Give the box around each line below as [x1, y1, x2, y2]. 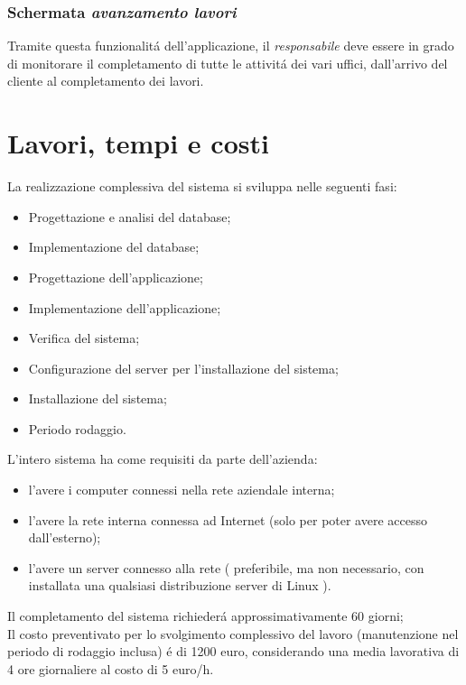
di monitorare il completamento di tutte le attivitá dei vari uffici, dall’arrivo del [7, 53, 448, 72]
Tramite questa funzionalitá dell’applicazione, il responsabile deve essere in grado [7, 36, 454, 55]
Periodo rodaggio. [28, 419, 126, 438]
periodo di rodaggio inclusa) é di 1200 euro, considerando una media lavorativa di [7, 642, 460, 661]
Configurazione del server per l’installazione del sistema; [28, 358, 339, 377]
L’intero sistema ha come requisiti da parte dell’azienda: [7, 449, 318, 468]
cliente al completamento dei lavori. [7, 71, 204, 90]
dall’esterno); [28, 528, 101, 547]
